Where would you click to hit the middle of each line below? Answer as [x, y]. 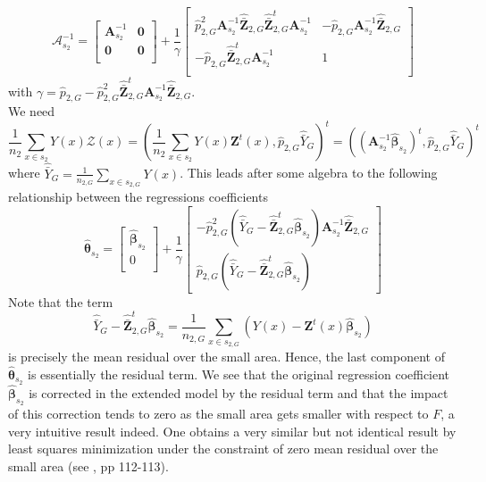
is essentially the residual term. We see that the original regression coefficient [239, 374]
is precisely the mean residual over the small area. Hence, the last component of [226, 357]
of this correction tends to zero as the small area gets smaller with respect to [218, 414]
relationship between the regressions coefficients [138, 197]
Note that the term [61, 301]
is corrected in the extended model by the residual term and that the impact [239, 392]
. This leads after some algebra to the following [309, 173]
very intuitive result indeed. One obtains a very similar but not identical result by [232, 431]
